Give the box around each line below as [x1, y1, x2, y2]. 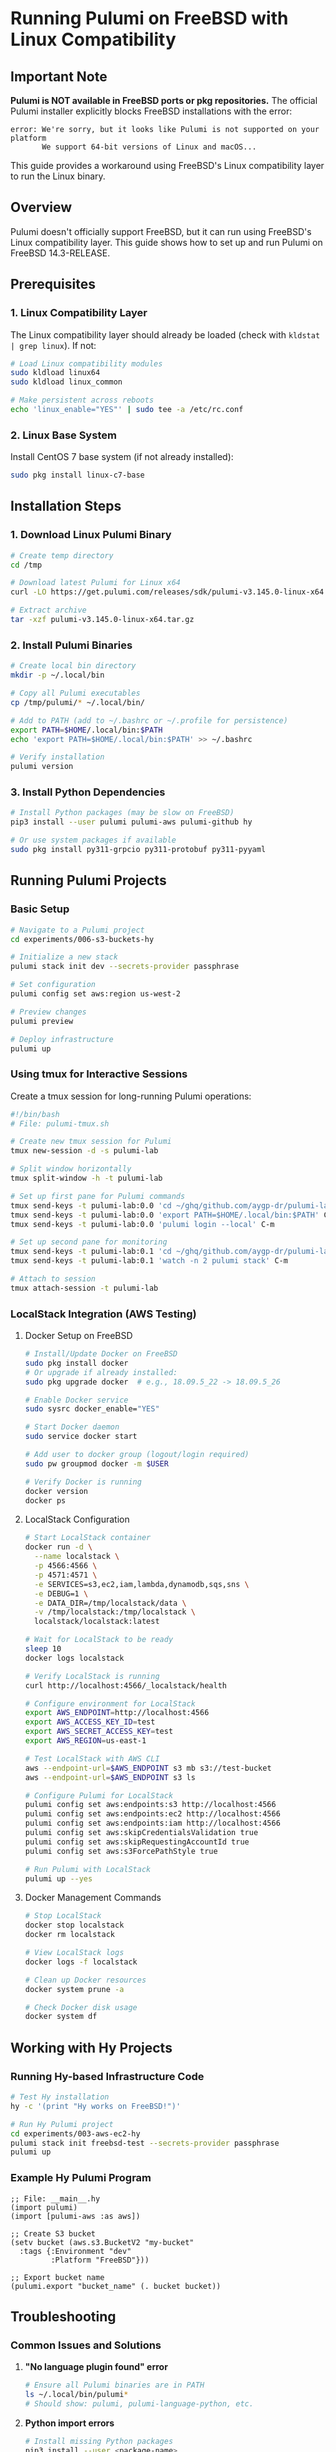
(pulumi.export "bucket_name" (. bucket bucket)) [10, 2281, 222, 2291]
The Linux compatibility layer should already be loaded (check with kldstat [10, 328, 321, 341]
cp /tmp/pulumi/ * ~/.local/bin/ [10, 697, 145, 707]
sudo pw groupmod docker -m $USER [24, 1458, 169, 1469]
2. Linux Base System [10, 428, 117, 442]
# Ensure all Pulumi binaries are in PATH [24, 2380, 205, 2391]
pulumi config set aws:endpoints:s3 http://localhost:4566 [24, 1800, 277, 1810]
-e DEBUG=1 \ [34, 1588, 89, 1599]
